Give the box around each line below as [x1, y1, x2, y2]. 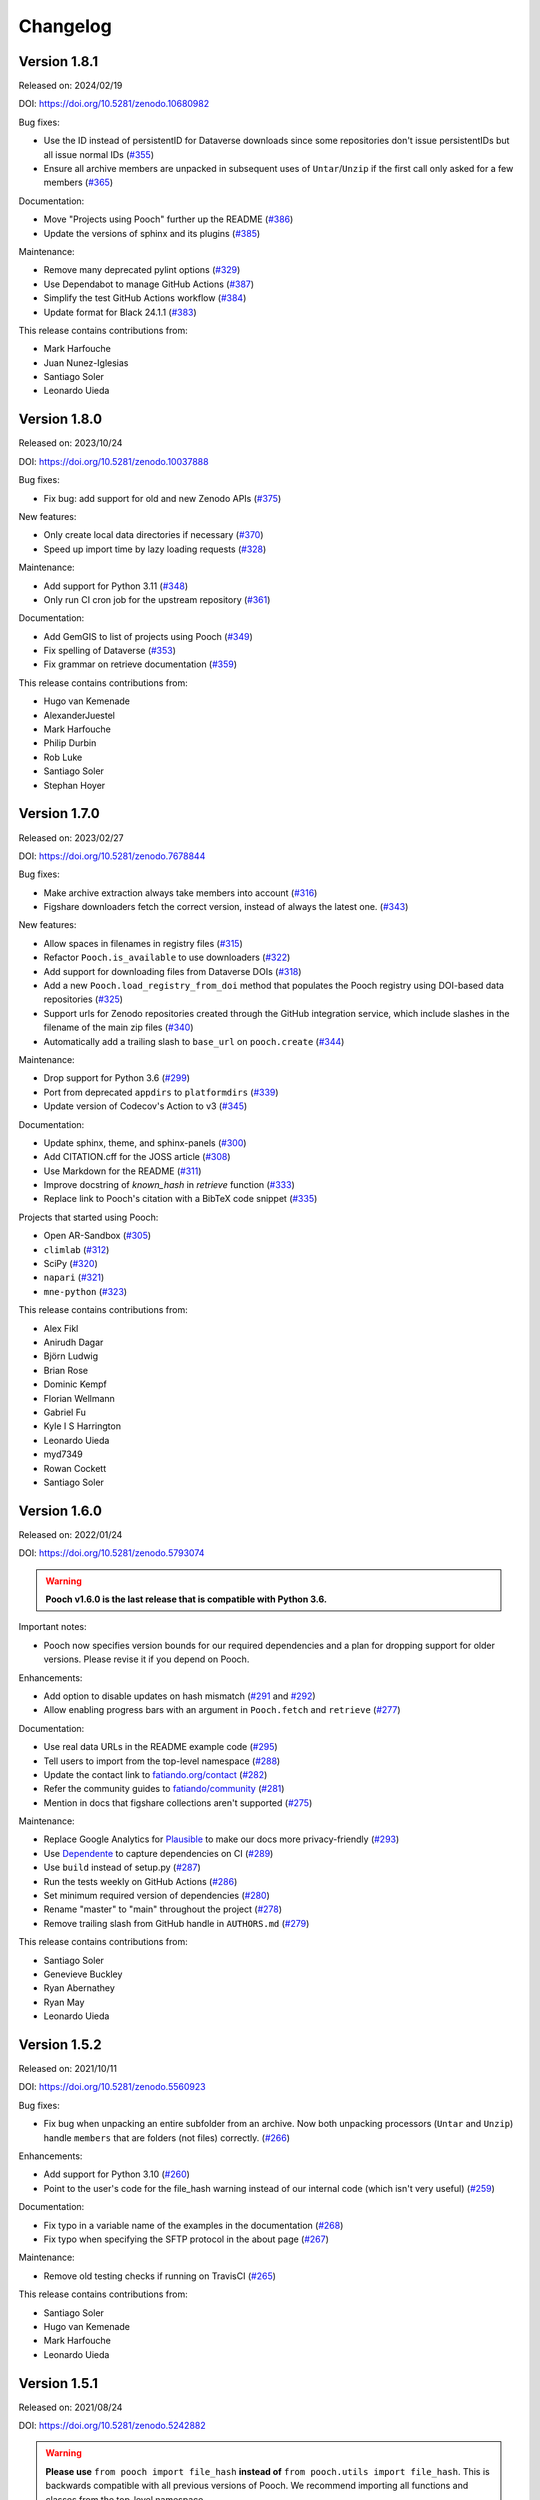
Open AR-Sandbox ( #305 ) [43, 1230, 152, 1242]
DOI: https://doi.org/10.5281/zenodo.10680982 [18, 98, 210, 110]
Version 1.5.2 [18, 2036, 102, 2053]
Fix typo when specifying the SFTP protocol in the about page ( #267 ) [43, 2233, 330, 2245]
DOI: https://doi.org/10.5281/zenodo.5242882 [18, 2419, 206, 2431]
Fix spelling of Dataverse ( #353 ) [43, 645, 177, 657]
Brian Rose [43, 1364, 89, 1376]
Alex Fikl [43, 1322, 79, 1334]
